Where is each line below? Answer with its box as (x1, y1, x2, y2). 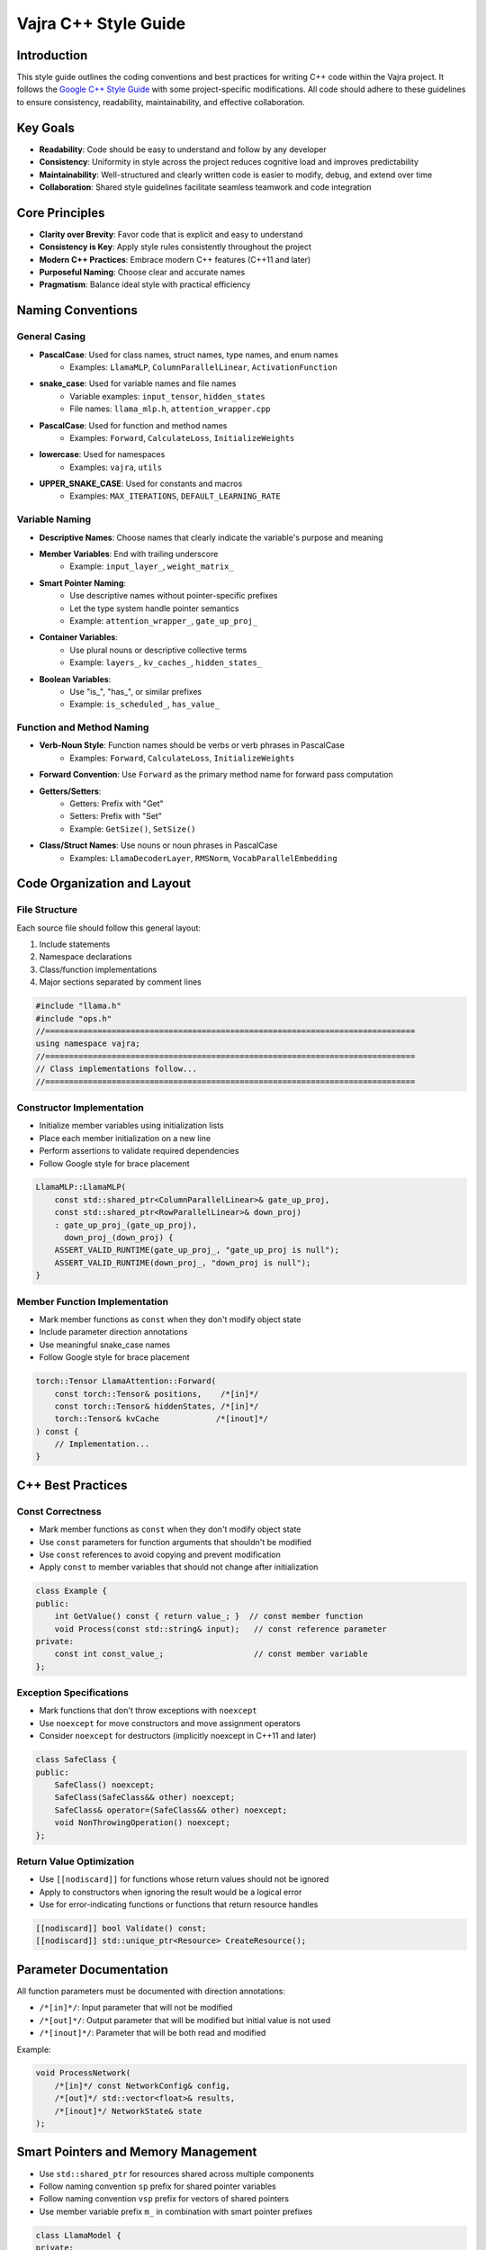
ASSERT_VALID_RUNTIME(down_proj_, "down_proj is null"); (54, 1257, 311, 1268)
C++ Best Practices (16, 1477, 128, 1493)
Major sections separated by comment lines (39, 976, 202, 987)
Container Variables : (39, 632, 119, 643)
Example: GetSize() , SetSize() (69, 823, 196, 834)
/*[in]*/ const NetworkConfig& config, (54, 2080, 231, 2091)
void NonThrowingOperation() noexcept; (54, 1818, 231, 1828)
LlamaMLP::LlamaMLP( (35, 1182, 126, 1192)
